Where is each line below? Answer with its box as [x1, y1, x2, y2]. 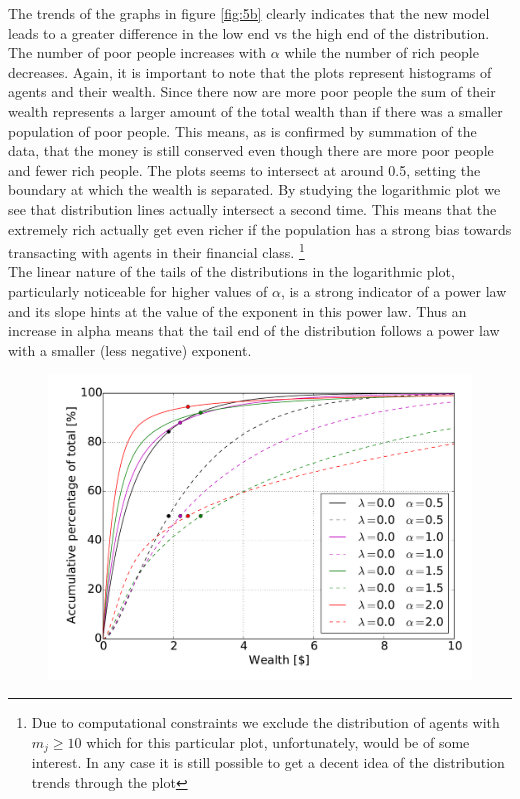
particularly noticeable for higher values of [8, 280, 268, 301]
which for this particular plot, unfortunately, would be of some [86, 731, 470, 752]
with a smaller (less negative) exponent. [8, 339, 252, 360]
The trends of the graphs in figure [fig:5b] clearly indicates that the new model [8, 3, 490, 23]
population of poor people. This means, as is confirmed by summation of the [8, 120, 477, 141]
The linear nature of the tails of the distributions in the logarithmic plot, [8, 261, 455, 282]
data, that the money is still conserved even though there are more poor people [8, 140, 494, 161]
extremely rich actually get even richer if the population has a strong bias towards [8, 218, 512, 239]
